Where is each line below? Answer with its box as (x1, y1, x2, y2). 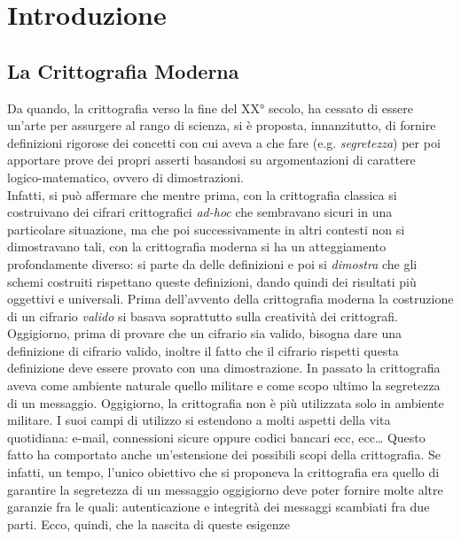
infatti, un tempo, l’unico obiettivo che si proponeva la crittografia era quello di (7, 463, 440, 481)
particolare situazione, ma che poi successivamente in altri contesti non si (7, 219, 405, 238)
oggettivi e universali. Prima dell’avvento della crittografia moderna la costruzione (7, 289, 454, 308)
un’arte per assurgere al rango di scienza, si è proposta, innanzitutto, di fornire (7, 116, 436, 135)
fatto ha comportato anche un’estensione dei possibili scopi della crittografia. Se (7, 445, 441, 464)
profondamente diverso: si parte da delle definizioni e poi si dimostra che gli (7, 254, 418, 273)
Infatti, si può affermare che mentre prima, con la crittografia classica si (7, 185, 397, 204)
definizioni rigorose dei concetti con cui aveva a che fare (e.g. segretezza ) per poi (7, 133, 441, 151)
